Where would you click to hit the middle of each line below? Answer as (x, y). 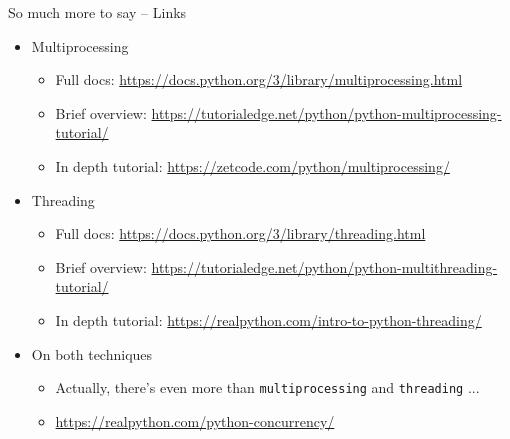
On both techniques (92, 353)
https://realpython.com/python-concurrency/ (195, 420)
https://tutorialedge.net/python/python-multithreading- (324, 266)
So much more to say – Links (97, 12)
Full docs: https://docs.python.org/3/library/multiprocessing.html (259, 79)
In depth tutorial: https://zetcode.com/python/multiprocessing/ (252, 165)
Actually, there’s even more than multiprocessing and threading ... (267, 387)
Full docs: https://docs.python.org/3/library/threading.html (240, 233)
